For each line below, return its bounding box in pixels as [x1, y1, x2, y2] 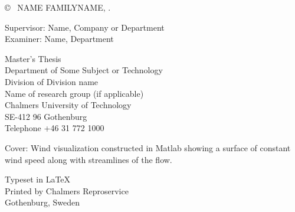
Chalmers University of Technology [5, 99, 132, 111]
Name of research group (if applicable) [5, 87, 144, 99]
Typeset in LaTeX [5, 173, 71, 185]
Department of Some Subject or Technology [5, 64, 163, 76]
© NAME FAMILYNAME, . [5, 1, 111, 13]
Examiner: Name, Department [5, 32, 114, 45]
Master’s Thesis [5, 52, 61, 64]
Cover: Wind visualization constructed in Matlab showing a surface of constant [5, 141, 291, 154]
